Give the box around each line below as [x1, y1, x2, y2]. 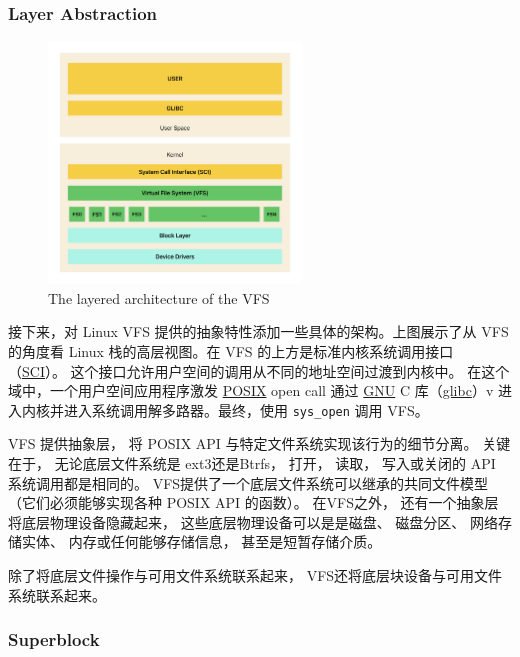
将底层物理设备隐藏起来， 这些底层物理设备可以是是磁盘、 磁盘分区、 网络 [8, 511, 498, 532]
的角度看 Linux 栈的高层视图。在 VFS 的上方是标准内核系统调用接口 [8, 340, 454, 361]
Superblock [8, 627, 100, 652]
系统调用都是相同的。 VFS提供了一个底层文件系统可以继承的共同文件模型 [8, 472, 489, 493]
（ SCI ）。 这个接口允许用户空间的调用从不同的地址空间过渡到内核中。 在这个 [8, 360, 510, 381]
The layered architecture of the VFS [48, 287, 270, 308]
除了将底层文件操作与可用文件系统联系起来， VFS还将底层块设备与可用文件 [8, 564, 503, 585]
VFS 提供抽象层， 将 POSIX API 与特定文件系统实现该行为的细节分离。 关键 [8, 433, 511, 454]
